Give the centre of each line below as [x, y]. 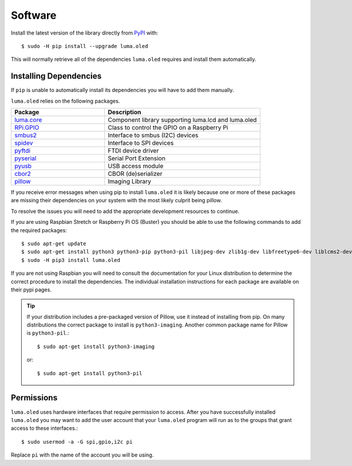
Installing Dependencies [56, 76]
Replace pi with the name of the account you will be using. [82, 455]
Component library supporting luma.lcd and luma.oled [182, 120]
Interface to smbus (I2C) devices [153, 135]
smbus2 [26, 135]
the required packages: [39, 230]
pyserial [25, 158]
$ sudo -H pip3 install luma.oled [71, 260]
